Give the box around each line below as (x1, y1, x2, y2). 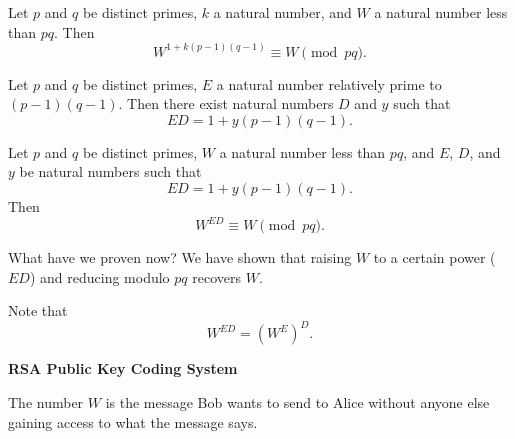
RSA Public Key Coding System (8, 358, 238, 379)
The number (8, 391, 84, 412)
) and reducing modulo (29, 266, 170, 287)
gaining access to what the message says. (8, 411, 258, 432)
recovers (192, 266, 241, 287)
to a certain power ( (373, 247, 496, 268)
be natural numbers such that (19, 161, 202, 182)
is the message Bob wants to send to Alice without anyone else (105, 391, 490, 412)
